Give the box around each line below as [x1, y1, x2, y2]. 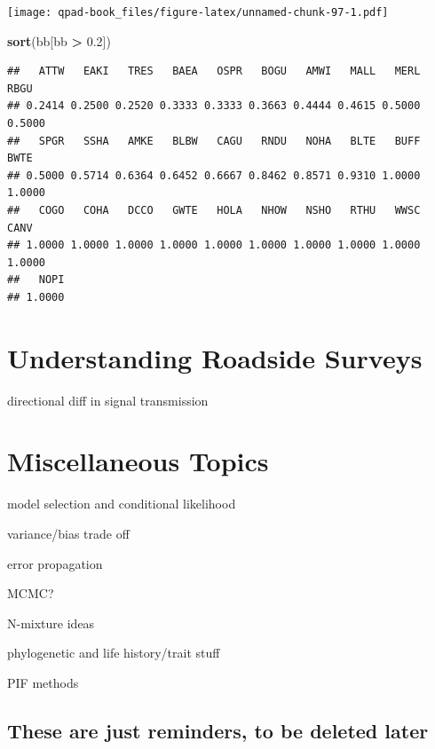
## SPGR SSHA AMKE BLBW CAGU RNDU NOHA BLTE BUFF [7, 134, 421, 147]
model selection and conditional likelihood [7, 494, 236, 513]
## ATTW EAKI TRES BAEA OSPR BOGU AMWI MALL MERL [7, 65, 421, 78]
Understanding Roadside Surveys [7, 339, 423, 375]
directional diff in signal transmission [7, 390, 209, 409]
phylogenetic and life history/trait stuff [7, 643, 220, 662]
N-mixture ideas [7, 613, 95, 632]
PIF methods [7, 673, 79, 691]
